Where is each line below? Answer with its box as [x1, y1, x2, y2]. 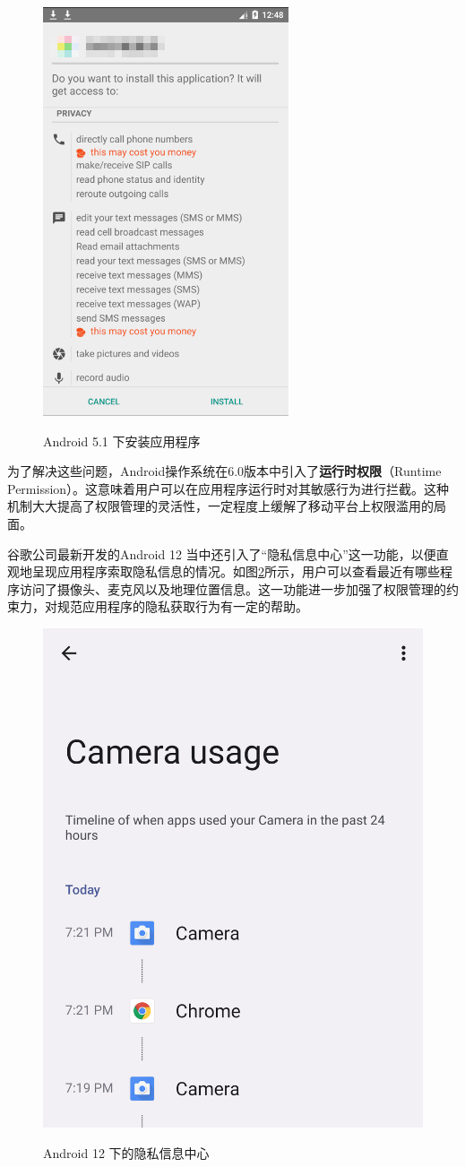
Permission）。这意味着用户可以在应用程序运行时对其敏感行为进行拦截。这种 [7, 479, 450, 497]
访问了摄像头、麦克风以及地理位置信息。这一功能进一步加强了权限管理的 [19, 579, 446, 598]
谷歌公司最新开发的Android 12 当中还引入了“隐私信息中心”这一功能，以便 [7, 544, 436, 563]
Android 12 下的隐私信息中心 [43, 1143, 210, 1162]
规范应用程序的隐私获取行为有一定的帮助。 [56, 597, 308, 616]
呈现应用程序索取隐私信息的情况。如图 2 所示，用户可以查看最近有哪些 [31, 562, 440, 581]
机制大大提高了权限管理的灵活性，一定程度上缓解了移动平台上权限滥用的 [7, 497, 434, 515]
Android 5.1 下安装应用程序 [43, 431, 201, 450]
